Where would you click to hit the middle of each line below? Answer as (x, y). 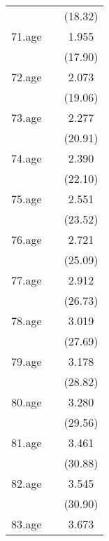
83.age (27, 524)
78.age (27, 321)
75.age (27, 199)
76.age (27, 239)
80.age (27, 402)
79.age (27, 361)
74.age (27, 158)
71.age (27, 36)
